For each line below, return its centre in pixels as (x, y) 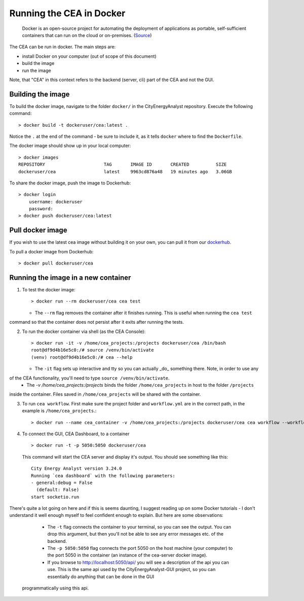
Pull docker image (39, 230)
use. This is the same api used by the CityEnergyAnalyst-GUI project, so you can (131, 570)
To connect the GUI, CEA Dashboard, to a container (76, 434)
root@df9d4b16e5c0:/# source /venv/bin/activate (92, 350)
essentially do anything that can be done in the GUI (101, 576)
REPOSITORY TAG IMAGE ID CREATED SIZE (123, 164)
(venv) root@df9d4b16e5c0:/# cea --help (82, 357)
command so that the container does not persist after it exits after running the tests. (97, 322)
